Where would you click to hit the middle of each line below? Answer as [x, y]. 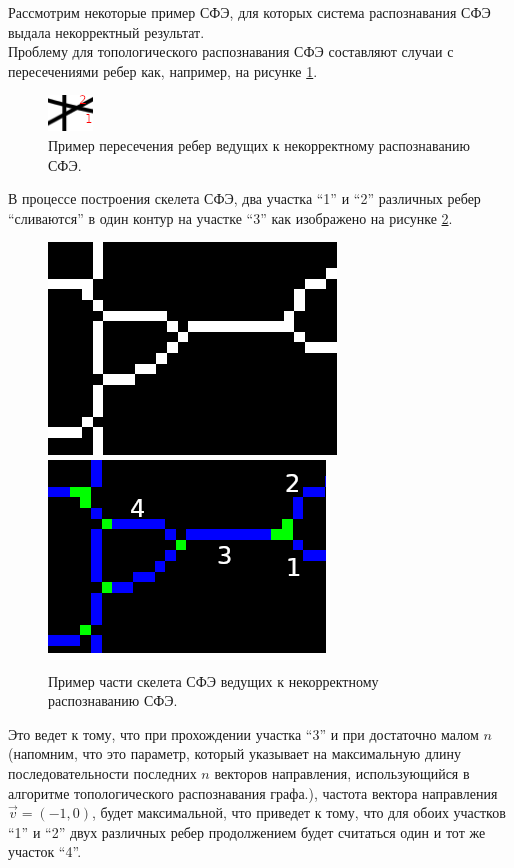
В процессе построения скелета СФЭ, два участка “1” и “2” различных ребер [244, 198]
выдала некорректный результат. [106, 31]
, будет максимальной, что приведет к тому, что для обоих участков [299, 812]
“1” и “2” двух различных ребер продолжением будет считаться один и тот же [247, 831]
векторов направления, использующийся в [342, 772]
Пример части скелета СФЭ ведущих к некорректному [213, 680]
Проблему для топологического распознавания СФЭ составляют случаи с [231, 51]
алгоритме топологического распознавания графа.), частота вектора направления [253, 792]
